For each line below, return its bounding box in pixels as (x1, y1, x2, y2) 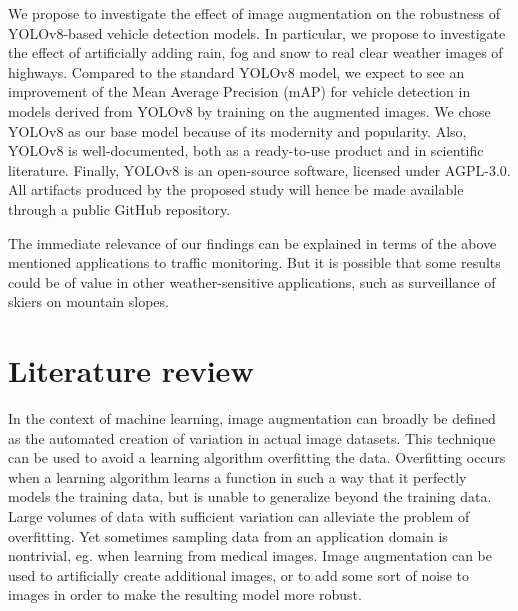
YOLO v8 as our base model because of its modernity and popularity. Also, (8, 120, 467, 141)
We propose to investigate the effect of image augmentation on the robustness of (8, 3, 500, 23)
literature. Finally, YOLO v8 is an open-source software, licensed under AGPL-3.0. (8, 159, 511, 180)
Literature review (8, 350, 254, 391)
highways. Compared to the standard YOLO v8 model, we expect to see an (8, 61, 465, 82)
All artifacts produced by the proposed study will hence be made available (8, 179, 464, 200)
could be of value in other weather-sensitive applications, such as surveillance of (8, 271, 496, 292)
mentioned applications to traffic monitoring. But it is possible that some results (8, 252, 501, 273)
